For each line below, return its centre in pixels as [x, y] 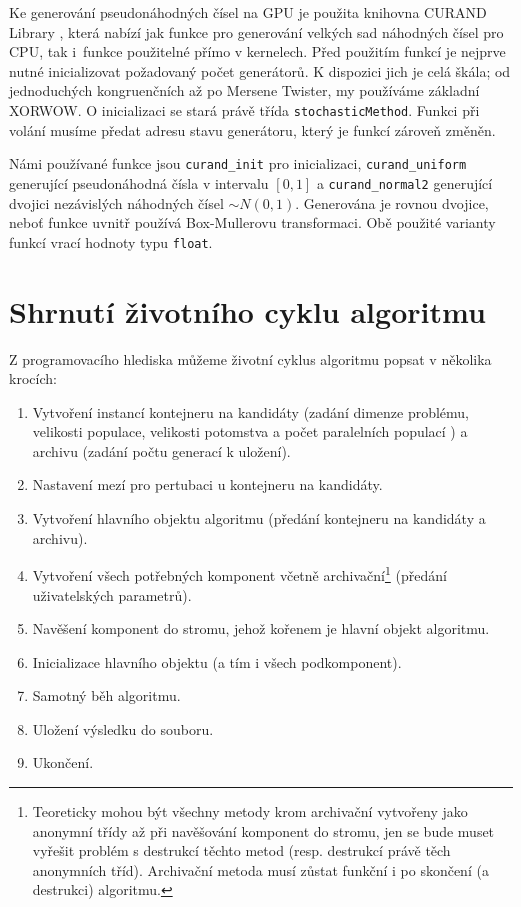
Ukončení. [63, 762]
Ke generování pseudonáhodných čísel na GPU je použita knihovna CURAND [248, 12]
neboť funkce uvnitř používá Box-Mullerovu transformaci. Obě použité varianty [252, 222]
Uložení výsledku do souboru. [123, 728]
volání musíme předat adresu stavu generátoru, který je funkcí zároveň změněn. [252, 129]
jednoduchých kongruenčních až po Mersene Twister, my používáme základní [244, 90]
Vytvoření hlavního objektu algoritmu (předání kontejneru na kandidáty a [259, 518]
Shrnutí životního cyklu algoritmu [247, 310]
